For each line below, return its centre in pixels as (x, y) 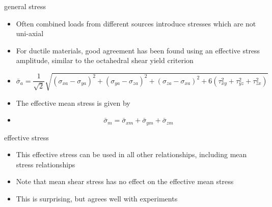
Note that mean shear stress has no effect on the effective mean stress (125, 181)
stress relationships (46, 164)
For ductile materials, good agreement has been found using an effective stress (138, 50)
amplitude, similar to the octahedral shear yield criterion (105, 60)
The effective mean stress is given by (73, 102)
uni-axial (30, 33)
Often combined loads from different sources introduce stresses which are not (136, 23)
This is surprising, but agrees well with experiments (97, 198)
